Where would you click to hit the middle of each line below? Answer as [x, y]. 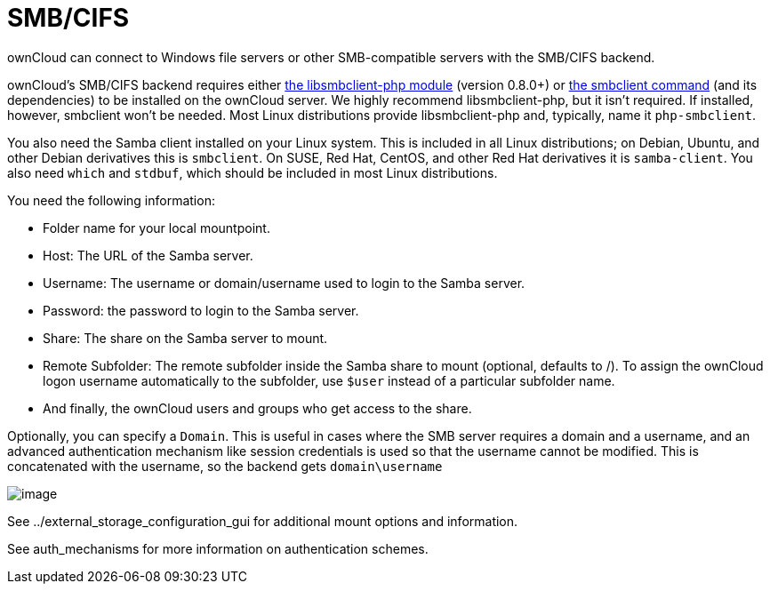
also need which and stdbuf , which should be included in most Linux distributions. [253, 172]
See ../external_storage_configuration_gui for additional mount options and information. [263, 521]
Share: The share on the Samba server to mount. [185, 338]
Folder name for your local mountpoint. [156, 228]
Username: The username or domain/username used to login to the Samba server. [284, 283]
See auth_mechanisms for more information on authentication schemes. [218, 548]
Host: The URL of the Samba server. [148, 255]
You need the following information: [111, 200]
